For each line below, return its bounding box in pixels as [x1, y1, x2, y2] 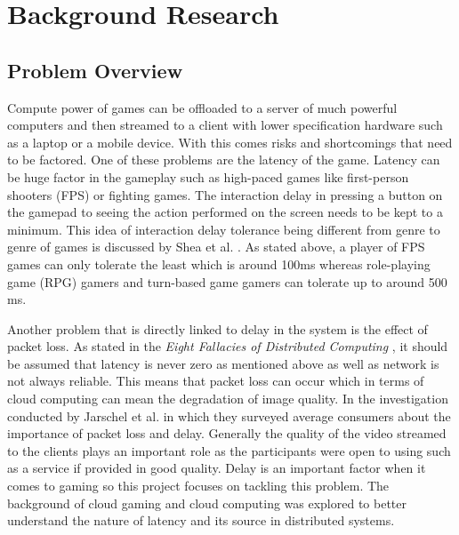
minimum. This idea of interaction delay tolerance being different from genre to [7, 220, 440, 238]
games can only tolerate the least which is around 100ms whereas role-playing [7, 254, 431, 273]
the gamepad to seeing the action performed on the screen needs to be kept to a [7, 203, 443, 221]
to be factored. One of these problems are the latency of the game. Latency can [7, 150, 440, 169]
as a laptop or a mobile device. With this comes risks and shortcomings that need [7, 132, 453, 151]
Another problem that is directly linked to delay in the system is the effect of [7, 319, 428, 338]
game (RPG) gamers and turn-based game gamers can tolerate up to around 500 [7, 272, 447, 291]
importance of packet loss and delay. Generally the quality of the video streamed [7, 424, 447, 443]
